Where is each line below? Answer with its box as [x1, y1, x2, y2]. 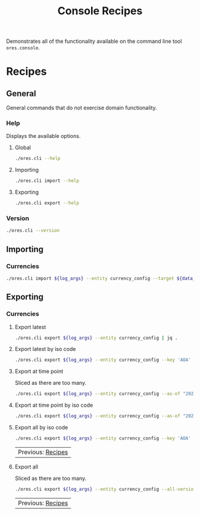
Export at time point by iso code [14, 401, 93, 409]
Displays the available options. [6, 133, 81, 140]
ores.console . [6, 44, 40, 51]
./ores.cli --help [14, 156, 61, 162]
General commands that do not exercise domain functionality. [6, 104, 157, 111]
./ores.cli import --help [14, 178, 79, 184]
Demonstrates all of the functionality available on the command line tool [6, 37, 182, 45]
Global [14, 144, 31, 151]
